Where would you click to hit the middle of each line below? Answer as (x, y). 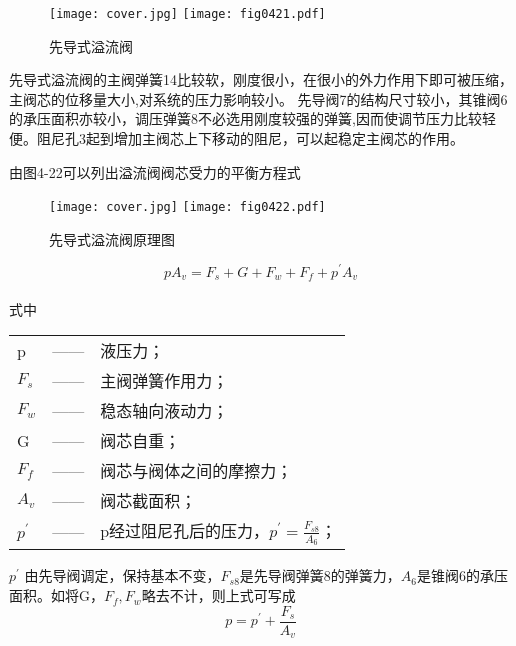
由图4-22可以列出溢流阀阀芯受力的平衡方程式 (155, 171)
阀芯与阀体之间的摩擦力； (196, 471)
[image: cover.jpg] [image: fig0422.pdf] (187, 207)
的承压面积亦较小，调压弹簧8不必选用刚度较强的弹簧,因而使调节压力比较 (245, 118)
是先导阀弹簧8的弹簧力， (320, 575)
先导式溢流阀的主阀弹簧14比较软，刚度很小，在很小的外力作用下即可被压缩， (261, 79)
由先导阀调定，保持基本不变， (122, 575)
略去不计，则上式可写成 (218, 595)
